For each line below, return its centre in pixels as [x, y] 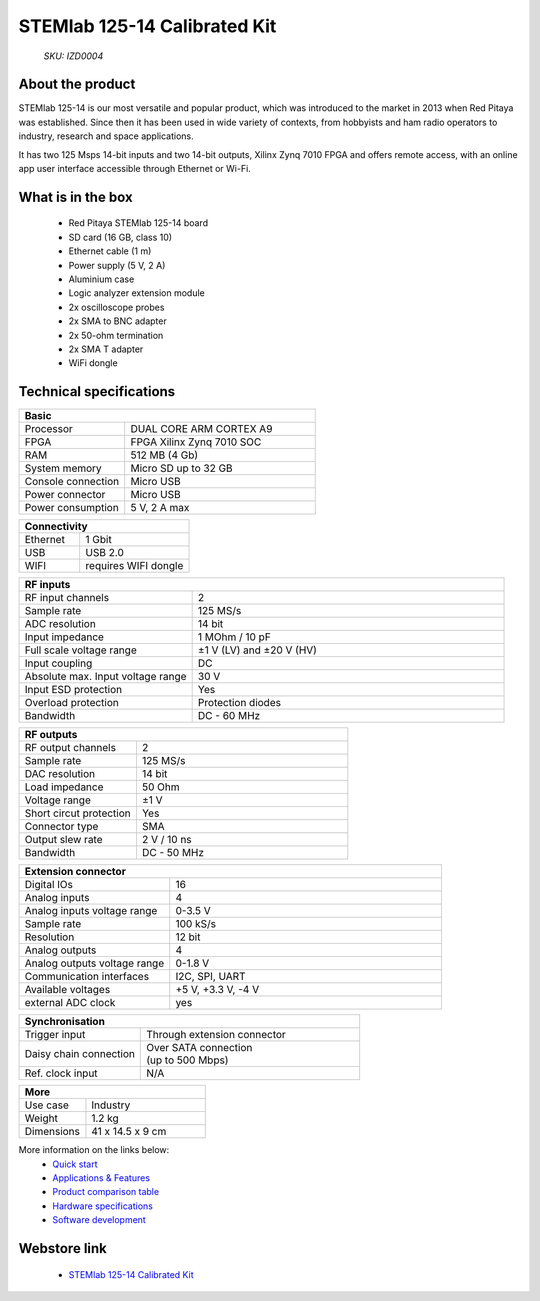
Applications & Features [101, 1178]
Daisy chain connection [79, 1054]
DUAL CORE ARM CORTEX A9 [201, 429]
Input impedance [64, 637]
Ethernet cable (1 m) [110, 251]
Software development [99, 1220]
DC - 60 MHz [229, 716]
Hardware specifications [103, 1206]
